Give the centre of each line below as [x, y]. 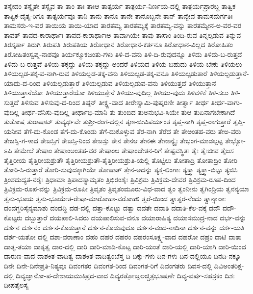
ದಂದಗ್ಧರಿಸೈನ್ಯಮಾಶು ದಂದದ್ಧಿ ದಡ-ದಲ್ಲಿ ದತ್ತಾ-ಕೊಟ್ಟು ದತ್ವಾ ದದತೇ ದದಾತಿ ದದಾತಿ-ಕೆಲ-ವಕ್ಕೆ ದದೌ [112, 208]
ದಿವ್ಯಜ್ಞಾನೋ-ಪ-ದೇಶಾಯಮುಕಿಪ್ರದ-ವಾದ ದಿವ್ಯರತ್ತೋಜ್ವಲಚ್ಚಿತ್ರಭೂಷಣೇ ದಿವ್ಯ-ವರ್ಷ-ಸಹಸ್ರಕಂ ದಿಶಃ [125, 275]
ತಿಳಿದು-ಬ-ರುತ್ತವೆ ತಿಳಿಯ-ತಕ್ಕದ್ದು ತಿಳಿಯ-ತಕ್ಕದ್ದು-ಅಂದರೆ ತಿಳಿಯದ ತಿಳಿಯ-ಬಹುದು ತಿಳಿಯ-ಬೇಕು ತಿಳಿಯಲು [123, 64]
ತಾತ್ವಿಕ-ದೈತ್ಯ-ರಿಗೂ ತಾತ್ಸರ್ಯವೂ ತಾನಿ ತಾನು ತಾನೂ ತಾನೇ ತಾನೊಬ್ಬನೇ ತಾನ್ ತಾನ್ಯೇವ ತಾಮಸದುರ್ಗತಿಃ [118, 15]
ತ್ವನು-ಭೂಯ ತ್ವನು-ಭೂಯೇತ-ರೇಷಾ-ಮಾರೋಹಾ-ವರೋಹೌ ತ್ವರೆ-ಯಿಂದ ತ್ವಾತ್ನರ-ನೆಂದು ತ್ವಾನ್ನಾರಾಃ [115, 198]
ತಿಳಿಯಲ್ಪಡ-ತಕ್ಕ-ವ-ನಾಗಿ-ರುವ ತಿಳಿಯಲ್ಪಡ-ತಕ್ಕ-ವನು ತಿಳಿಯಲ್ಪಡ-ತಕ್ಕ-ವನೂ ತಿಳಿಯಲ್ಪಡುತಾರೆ [106, 73]
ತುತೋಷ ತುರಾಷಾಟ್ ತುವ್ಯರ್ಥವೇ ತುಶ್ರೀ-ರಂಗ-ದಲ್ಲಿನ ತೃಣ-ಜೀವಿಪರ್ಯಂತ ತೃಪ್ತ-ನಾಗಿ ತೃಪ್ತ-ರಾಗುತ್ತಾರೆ [117, 121]
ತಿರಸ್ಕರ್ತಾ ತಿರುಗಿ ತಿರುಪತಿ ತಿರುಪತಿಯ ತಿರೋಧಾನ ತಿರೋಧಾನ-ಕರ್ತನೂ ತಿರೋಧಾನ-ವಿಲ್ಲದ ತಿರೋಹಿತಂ [118, 44]
